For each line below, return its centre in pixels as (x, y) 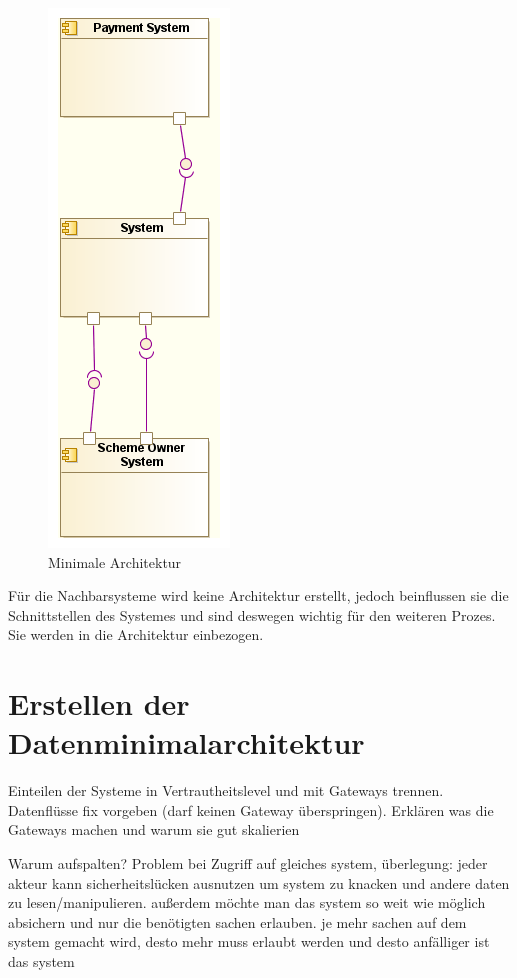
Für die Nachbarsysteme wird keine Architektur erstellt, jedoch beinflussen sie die (258, 595)
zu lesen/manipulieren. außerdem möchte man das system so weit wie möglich (247, 902)
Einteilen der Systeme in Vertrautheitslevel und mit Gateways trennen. (226, 790)
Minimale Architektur (115, 561)
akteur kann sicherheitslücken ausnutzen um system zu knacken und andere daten (259, 882)
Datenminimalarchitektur (186, 742)
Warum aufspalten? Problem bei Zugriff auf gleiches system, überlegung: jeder (248, 863)
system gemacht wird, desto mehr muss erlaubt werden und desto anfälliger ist (249, 941)
